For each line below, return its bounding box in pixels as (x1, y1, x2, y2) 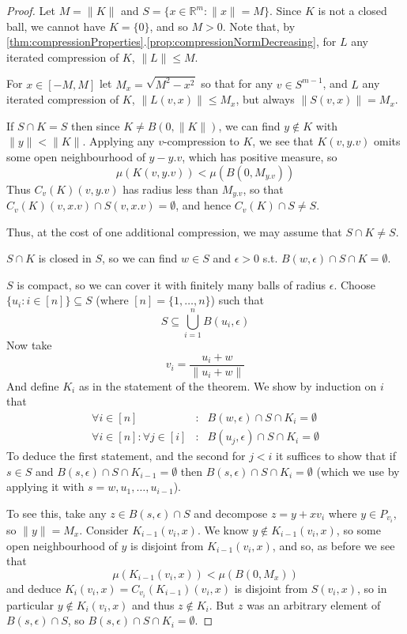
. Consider (79, 521, 129, 538)
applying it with (6, 478, 85, 495)
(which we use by (316, 462, 400, 479)
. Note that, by (222, 17, 296, 34)
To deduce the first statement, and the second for (6, 447, 246, 464)
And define (6, 377, 59, 394)
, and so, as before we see (272, 537, 395, 553)
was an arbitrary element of (247, 596, 381, 613)
